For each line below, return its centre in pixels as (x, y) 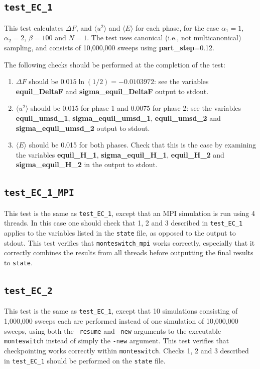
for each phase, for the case (177, 27)
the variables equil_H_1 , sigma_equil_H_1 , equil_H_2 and (120, 154)
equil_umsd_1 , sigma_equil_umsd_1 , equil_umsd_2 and (118, 118)
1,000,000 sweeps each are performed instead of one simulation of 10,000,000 (121, 321)
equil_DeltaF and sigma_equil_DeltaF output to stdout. (112, 91)
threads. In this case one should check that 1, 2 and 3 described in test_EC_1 (123, 223)
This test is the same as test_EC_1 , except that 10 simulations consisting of (121, 311)
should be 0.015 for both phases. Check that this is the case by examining (143, 145)
